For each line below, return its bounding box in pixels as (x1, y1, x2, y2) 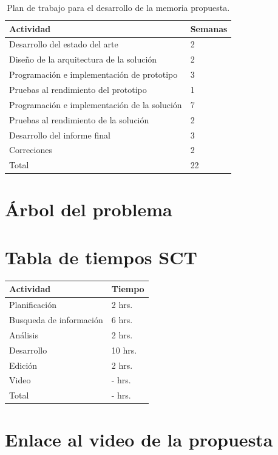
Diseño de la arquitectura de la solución (9, 53, 157, 66)
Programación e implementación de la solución (9, 98, 182, 111)
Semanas (190, 22, 228, 35)
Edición (9, 358, 38, 371)
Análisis (9, 328, 38, 341)
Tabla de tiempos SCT (5, 244, 197, 269)
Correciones (9, 143, 52, 156)
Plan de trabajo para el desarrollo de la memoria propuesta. (7, 1, 230, 13)
